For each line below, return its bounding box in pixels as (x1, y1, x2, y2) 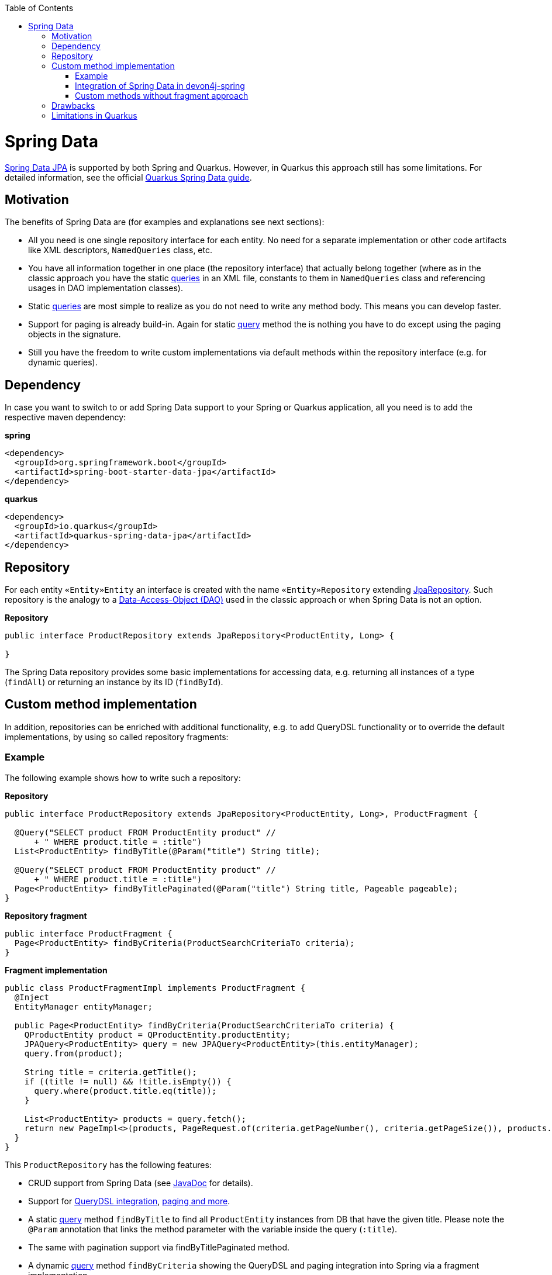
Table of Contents (5, 3, 74, 13)
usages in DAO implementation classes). (28, 283, 183, 293)
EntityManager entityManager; (14, 1001, 153, 1011)
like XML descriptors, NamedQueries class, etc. (28, 245, 212, 255)
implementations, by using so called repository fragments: (5, 731, 229, 742)
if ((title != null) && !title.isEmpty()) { (24, 1076, 232, 1086)
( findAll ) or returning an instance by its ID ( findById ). (5, 677, 223, 687)
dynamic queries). (28, 357, 98, 368)
